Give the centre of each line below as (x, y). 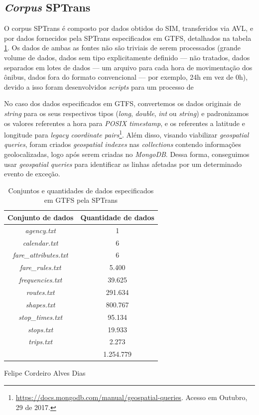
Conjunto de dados (41, 217)
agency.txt (40, 230)
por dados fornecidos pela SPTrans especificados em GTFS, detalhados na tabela (128, 38)
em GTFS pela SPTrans (81, 200)
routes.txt (40, 292)
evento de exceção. (32, 174)
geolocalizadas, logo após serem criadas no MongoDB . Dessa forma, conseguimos (127, 154)
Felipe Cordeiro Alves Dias (45, 373)
